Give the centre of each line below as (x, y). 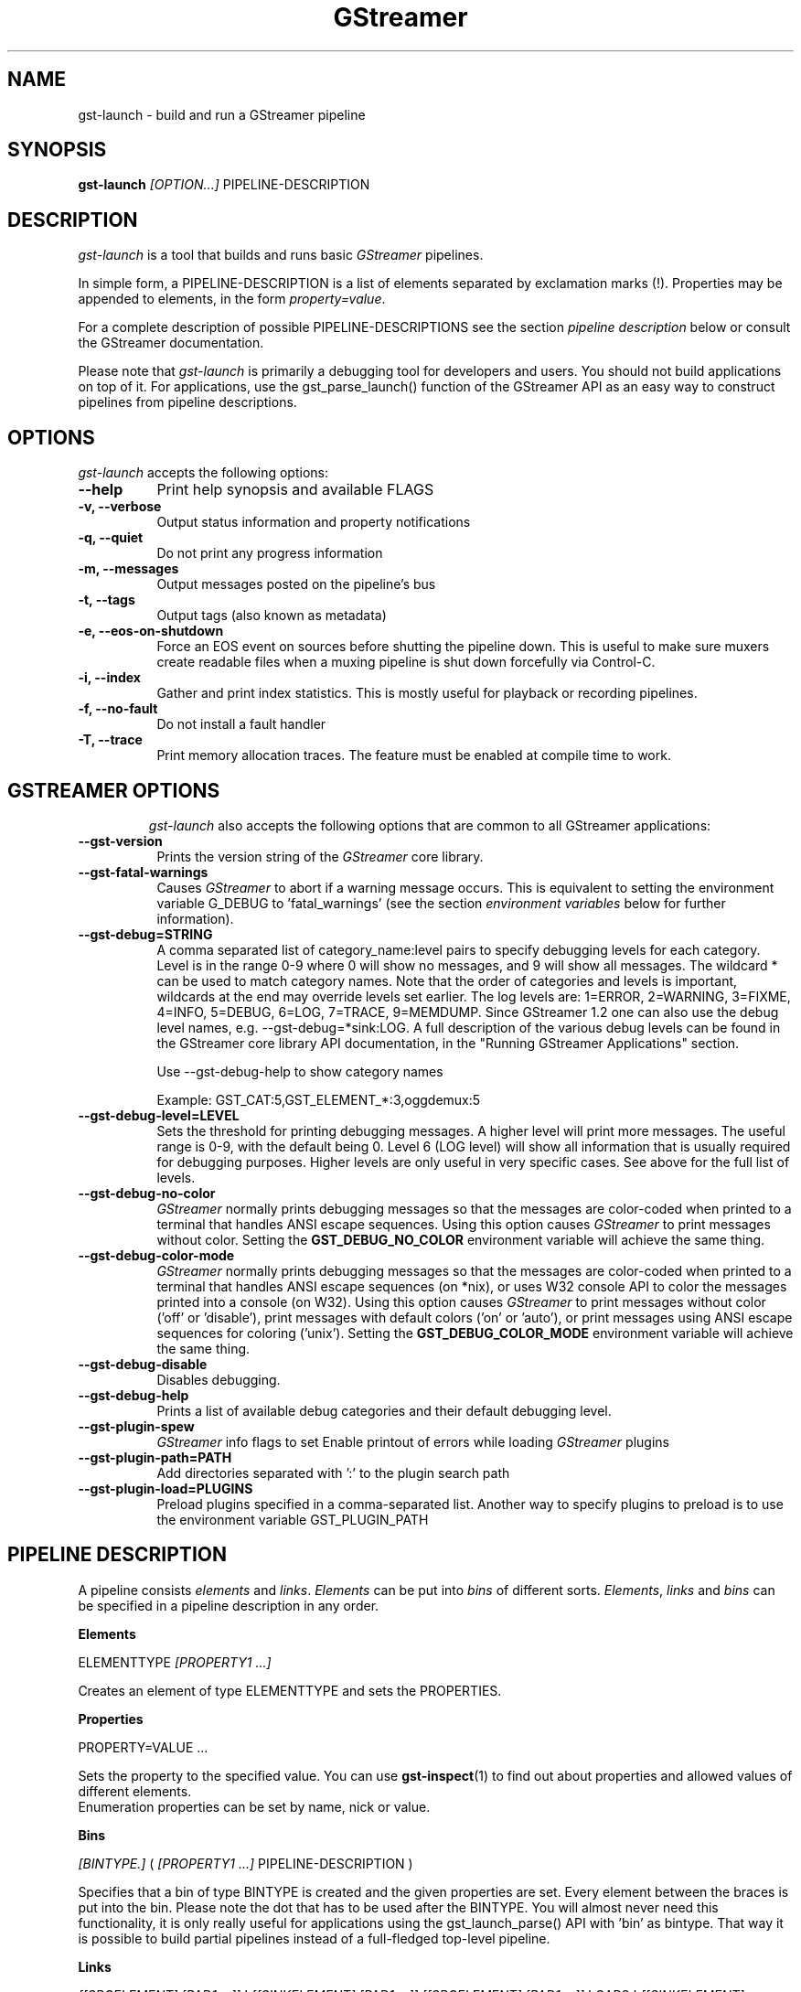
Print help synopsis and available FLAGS (295, 490)
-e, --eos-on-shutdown (151, 631)
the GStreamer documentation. (171, 343)
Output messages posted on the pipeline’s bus (296, 584)
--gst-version (120, 841)
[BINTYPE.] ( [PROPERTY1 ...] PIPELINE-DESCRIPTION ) (246, 1863)
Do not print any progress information (270, 553)
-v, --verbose (120, 507)
